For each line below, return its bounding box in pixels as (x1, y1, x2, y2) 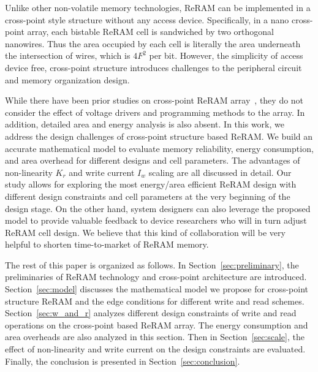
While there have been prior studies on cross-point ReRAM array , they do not (5, 94, 304, 107)
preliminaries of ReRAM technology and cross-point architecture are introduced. (5, 270, 307, 283)
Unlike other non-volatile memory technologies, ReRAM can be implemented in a (5, 1, 311, 13)
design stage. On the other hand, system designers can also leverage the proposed (5, 202, 311, 214)
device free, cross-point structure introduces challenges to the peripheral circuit (5, 61, 302, 74)
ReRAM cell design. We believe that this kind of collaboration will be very (5, 226, 286, 238)
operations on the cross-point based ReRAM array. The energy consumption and (5, 318, 308, 331)
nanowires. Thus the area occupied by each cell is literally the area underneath (5, 37, 301, 50)
